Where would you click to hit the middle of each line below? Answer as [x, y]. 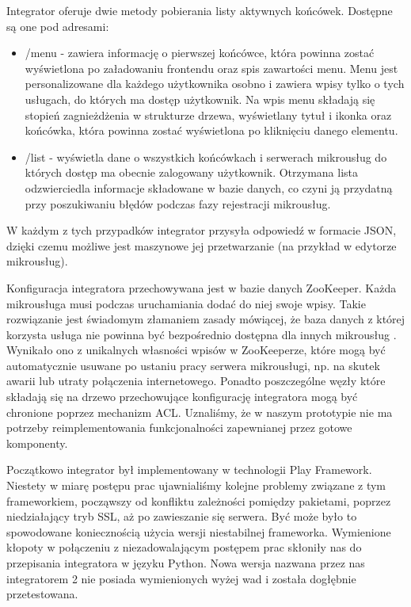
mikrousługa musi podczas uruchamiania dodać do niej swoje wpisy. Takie [186, 303]
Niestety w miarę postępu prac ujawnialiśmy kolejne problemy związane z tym [196, 485]
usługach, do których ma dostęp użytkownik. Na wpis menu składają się [200, 99]
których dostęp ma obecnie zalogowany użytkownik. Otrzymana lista [192, 172]
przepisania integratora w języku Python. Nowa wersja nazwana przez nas [186, 563]
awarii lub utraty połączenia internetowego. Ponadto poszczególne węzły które [196, 381]
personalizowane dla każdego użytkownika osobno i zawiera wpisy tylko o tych [215, 84]
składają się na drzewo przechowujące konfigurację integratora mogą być [182, 397]
